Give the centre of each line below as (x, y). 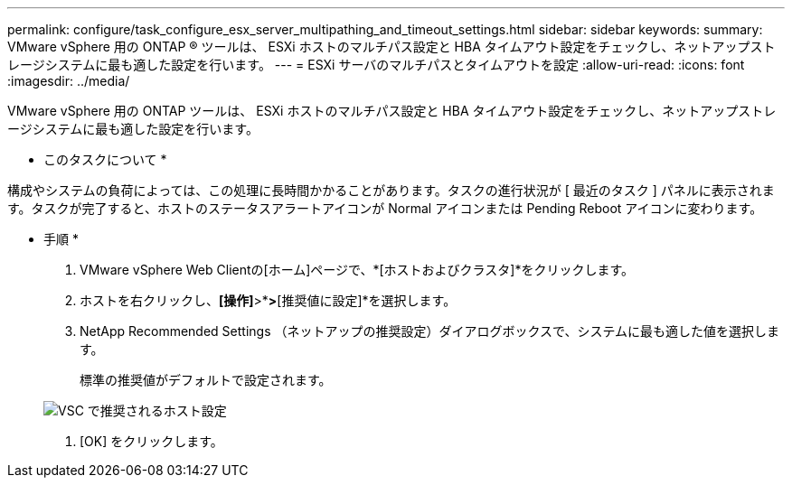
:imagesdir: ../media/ (69, 81)
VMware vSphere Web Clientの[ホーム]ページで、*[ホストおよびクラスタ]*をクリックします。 (357, 270)
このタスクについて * (105, 159)
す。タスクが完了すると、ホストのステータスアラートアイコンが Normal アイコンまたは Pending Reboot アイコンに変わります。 (385, 208)
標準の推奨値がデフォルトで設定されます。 (206, 380)
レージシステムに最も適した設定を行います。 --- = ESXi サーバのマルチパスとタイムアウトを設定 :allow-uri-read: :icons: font (376, 65)
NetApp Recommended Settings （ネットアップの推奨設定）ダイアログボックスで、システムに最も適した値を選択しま (430, 331)
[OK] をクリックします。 (151, 441)
